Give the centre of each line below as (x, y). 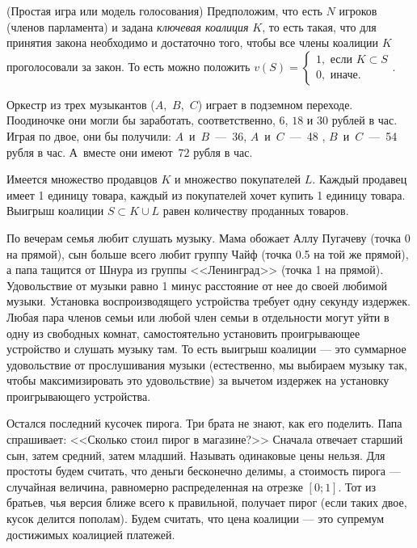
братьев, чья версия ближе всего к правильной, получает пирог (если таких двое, (207, 502)
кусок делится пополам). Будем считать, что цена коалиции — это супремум (196, 518)
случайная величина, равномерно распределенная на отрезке (155, 486)
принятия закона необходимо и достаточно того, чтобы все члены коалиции (193, 42)
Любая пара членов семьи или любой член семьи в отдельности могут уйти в (198, 316)
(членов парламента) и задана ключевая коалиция (128, 26)
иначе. (345, 76)
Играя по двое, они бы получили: (89, 135)
